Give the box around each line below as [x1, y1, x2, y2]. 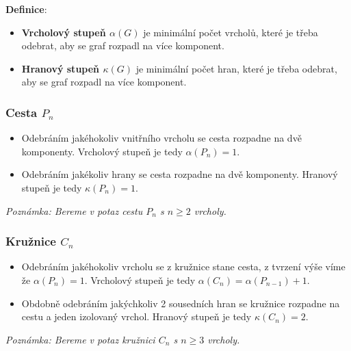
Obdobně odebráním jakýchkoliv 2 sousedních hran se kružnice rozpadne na [21, 296, 340, 310]
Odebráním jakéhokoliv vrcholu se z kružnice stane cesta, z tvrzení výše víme [21, 259, 346, 274]
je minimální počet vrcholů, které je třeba [143, 25, 318, 39]
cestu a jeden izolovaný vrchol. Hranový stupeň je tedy [21, 309, 252, 324]
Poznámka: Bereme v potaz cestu [5, 203, 143, 218]
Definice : [5, 2, 47, 16]
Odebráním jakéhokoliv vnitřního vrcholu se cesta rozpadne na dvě [21, 131, 302, 145]
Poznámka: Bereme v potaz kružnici [5, 332, 155, 346]
